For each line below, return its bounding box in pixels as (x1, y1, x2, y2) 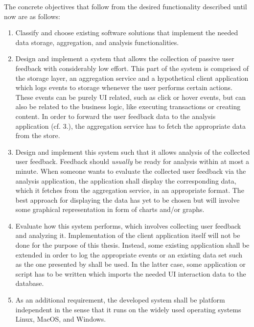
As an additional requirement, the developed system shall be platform (15, 295, 225, 305)
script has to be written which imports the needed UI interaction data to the (15, 268, 246, 279)
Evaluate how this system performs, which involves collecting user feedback (15, 220, 241, 231)
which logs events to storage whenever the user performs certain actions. (15, 82, 232, 93)
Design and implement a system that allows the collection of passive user (15, 53, 234, 64)
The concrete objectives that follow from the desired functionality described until (4, 1, 247, 11)
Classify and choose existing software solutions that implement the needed (15, 27, 238, 38)
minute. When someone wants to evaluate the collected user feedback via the (15, 165, 246, 176)
